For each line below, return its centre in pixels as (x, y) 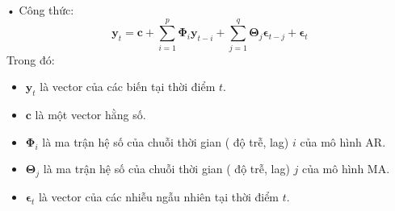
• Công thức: (40, 10)
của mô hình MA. (346, 169)
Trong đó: (31, 59)
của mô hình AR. (343, 141)
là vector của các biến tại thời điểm (128, 87)
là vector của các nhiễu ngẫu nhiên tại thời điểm (159, 196)
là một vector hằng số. (90, 115)
